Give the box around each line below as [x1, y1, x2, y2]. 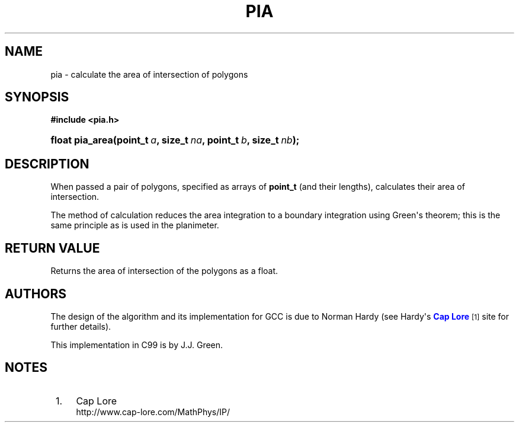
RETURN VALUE [5, 240, 100, 256]
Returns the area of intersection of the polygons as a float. [50, 266, 278, 276]
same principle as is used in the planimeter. [50, 220, 219, 231]
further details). [50, 321, 111, 332]
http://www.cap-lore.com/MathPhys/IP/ [76, 406, 230, 417]
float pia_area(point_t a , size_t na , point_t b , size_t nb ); [50, 134, 300, 146]
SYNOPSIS [5, 90, 69, 105]
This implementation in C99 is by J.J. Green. [50, 339, 223, 350]
